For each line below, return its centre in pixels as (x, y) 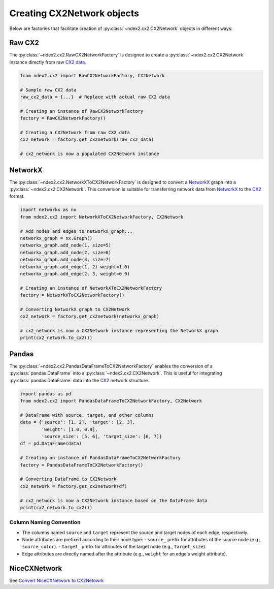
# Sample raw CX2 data (48, 90)
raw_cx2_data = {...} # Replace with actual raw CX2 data (95, 97)
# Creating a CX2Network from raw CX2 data (75, 132)
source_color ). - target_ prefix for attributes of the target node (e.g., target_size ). (114, 547)
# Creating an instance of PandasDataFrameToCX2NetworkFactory (100, 458)
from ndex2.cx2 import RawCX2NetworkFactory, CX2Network (92, 75)
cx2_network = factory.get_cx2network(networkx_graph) (90, 317)
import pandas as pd (45, 394)
